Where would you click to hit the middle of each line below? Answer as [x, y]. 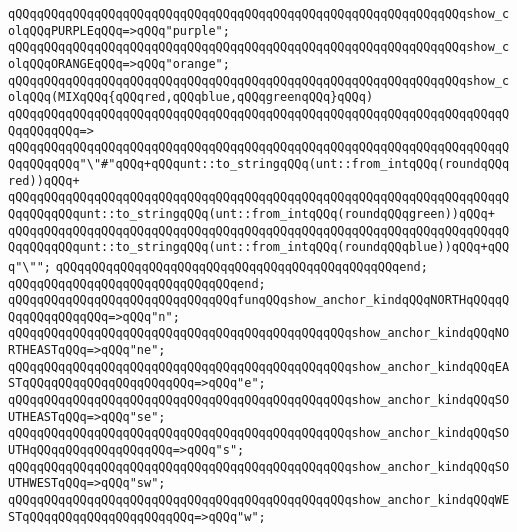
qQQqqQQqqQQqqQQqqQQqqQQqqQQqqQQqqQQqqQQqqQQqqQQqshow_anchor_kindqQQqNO [259, 333]
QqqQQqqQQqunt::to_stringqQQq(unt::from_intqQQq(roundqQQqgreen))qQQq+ [251, 213]
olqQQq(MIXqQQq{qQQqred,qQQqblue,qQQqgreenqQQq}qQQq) [191, 97]
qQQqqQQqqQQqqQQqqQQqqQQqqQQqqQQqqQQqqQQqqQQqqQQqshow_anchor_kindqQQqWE [259, 500]
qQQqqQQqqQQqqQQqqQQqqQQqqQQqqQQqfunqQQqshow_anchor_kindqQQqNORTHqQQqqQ [259, 300]
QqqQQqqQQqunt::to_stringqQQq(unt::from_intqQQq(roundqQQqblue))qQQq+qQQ [259, 247]
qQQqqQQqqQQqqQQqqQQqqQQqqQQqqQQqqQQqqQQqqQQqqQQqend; [241, 266]
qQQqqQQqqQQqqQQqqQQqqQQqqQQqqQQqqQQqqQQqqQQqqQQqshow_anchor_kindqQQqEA [259, 366]
